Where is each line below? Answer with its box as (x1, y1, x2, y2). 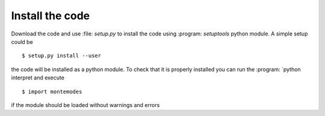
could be (11, 38, 33, 45)
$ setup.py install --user (22, 52, 102, 60)
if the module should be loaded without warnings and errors (11, 101, 160, 108)
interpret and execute (11, 74, 64, 81)
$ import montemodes (22, 88, 82, 95)
